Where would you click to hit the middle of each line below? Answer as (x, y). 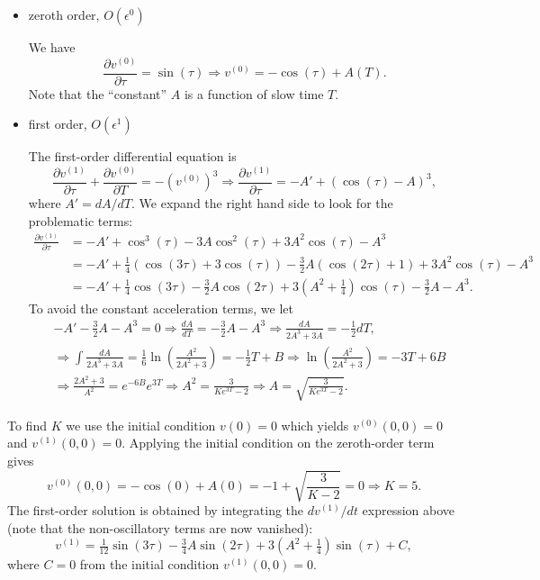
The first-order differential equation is (132, 156)
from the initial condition (149, 564)
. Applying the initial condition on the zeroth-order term (278, 443)
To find (27, 425)
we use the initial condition (141, 425)
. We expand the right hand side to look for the (262, 202)
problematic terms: (81, 220)
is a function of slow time (254, 93)
